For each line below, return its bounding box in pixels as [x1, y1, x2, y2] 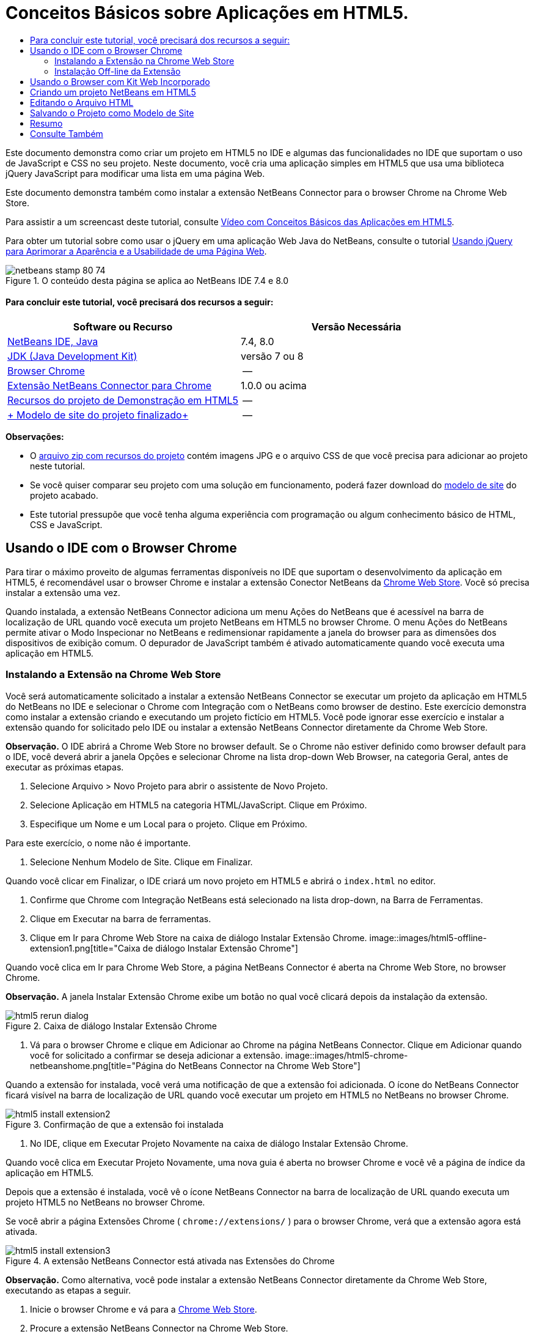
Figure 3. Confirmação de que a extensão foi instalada [5, 1119, 224, 1130]
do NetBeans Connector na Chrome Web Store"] [165, 1060, 360, 1071]
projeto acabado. [30, 490, 98, 501]
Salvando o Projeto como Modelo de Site [30, 107, 194, 118]
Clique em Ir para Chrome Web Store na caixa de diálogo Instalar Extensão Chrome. [30, 932, 367, 943]
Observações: [5, 431, 64, 442]
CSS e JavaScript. [30, 519, 103, 530]
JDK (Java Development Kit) [7, 349, 137, 362]
